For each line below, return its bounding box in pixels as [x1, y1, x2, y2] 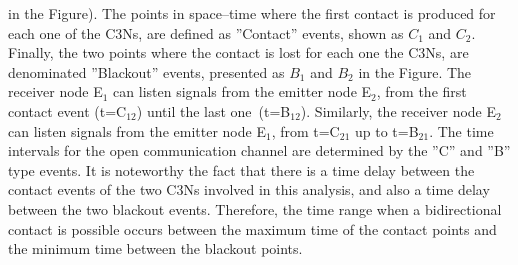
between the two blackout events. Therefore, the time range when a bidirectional [8, 198, 502, 219]
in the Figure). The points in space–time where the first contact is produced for [8, 3, 496, 23]
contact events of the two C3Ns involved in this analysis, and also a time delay [8, 179, 490, 200]
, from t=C [271, 120, 340, 141]
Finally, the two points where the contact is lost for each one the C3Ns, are [8, 42, 469, 63]
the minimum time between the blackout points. [8, 238, 303, 259]
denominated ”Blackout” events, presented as [8, 61, 285, 82]
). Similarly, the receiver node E [300, 100, 497, 121]
